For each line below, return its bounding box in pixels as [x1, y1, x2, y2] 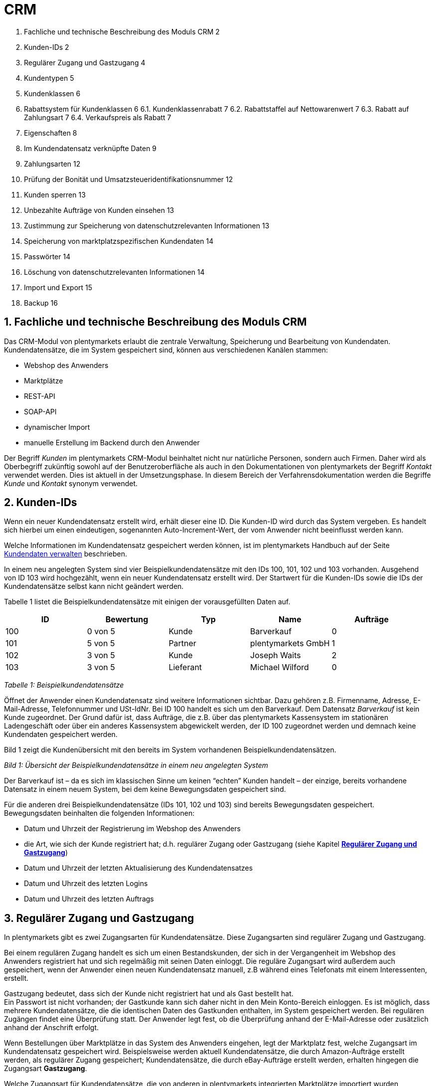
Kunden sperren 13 [24, 190, 86, 199]
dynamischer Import [24, 422, 90, 431]
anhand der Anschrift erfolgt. [4, 1023, 99, 1032]
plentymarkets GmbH [250, 638, 330, 649]
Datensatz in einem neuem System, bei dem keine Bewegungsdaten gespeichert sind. [4, 785, 286, 794]
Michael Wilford [250, 662, 309, 673]
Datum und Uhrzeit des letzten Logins [24, 879, 148, 888]
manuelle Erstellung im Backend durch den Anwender [24, 438, 200, 447]
